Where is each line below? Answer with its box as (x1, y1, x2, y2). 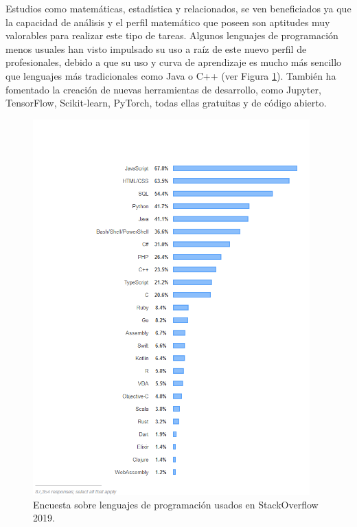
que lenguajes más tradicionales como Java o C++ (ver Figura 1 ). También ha (5, 68, 336, 82)
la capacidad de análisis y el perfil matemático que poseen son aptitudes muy (5, 14, 330, 29)
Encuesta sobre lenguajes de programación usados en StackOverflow (33, 497, 319, 511)
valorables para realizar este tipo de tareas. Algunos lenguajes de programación (5, 28, 338, 43)
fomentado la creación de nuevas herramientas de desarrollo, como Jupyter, (5, 82, 321, 96)
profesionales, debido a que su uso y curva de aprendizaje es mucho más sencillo (5, 55, 342, 69)
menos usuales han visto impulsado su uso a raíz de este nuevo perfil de (5, 41, 307, 56)
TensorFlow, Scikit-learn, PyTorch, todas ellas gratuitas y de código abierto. (5, 96, 327, 110)
